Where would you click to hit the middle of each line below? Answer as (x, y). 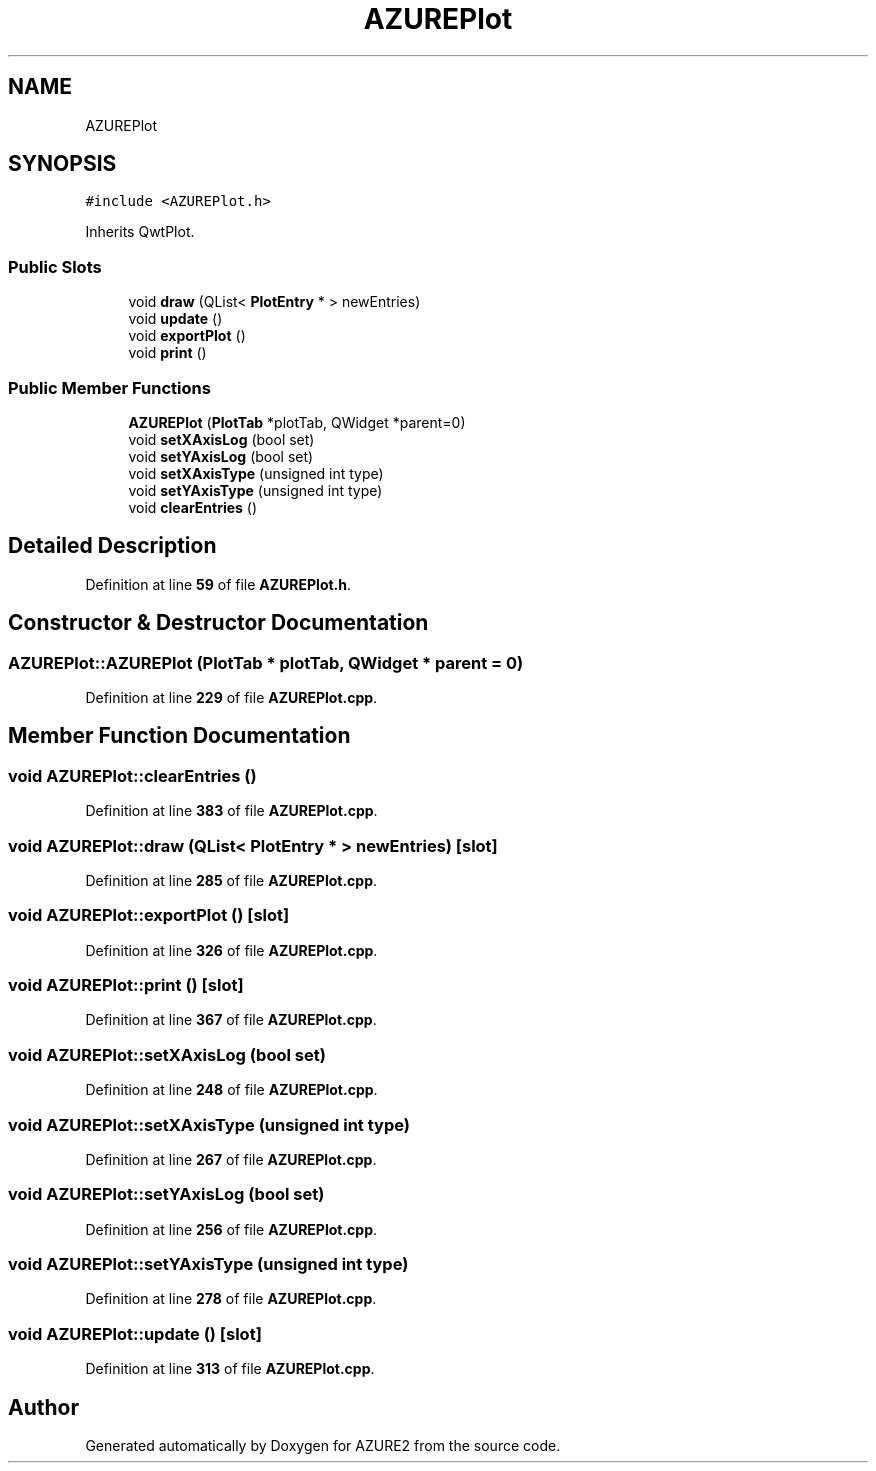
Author (43, 1407)
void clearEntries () (193, 507)
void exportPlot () (187, 336)
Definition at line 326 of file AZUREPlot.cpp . (231, 950)
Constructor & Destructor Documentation (218, 623)
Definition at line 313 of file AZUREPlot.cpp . (230, 1369)
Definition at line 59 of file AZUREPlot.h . (218, 584)
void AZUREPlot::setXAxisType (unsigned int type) (209, 1124)
